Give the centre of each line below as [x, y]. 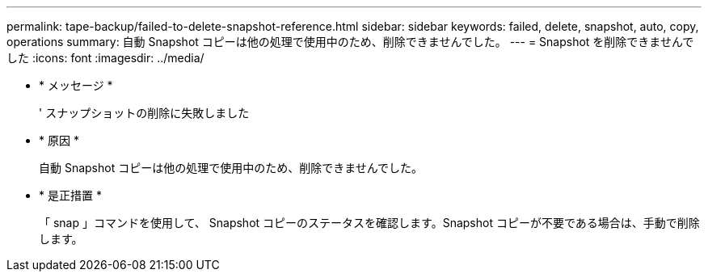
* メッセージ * [76, 85]
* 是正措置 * [70, 195]
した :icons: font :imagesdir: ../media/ [105, 58]
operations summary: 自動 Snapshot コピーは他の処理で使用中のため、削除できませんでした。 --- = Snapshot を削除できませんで [350, 42]
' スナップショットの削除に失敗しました [144, 113]
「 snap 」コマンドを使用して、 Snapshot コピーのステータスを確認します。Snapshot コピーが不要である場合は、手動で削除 [369, 223]
